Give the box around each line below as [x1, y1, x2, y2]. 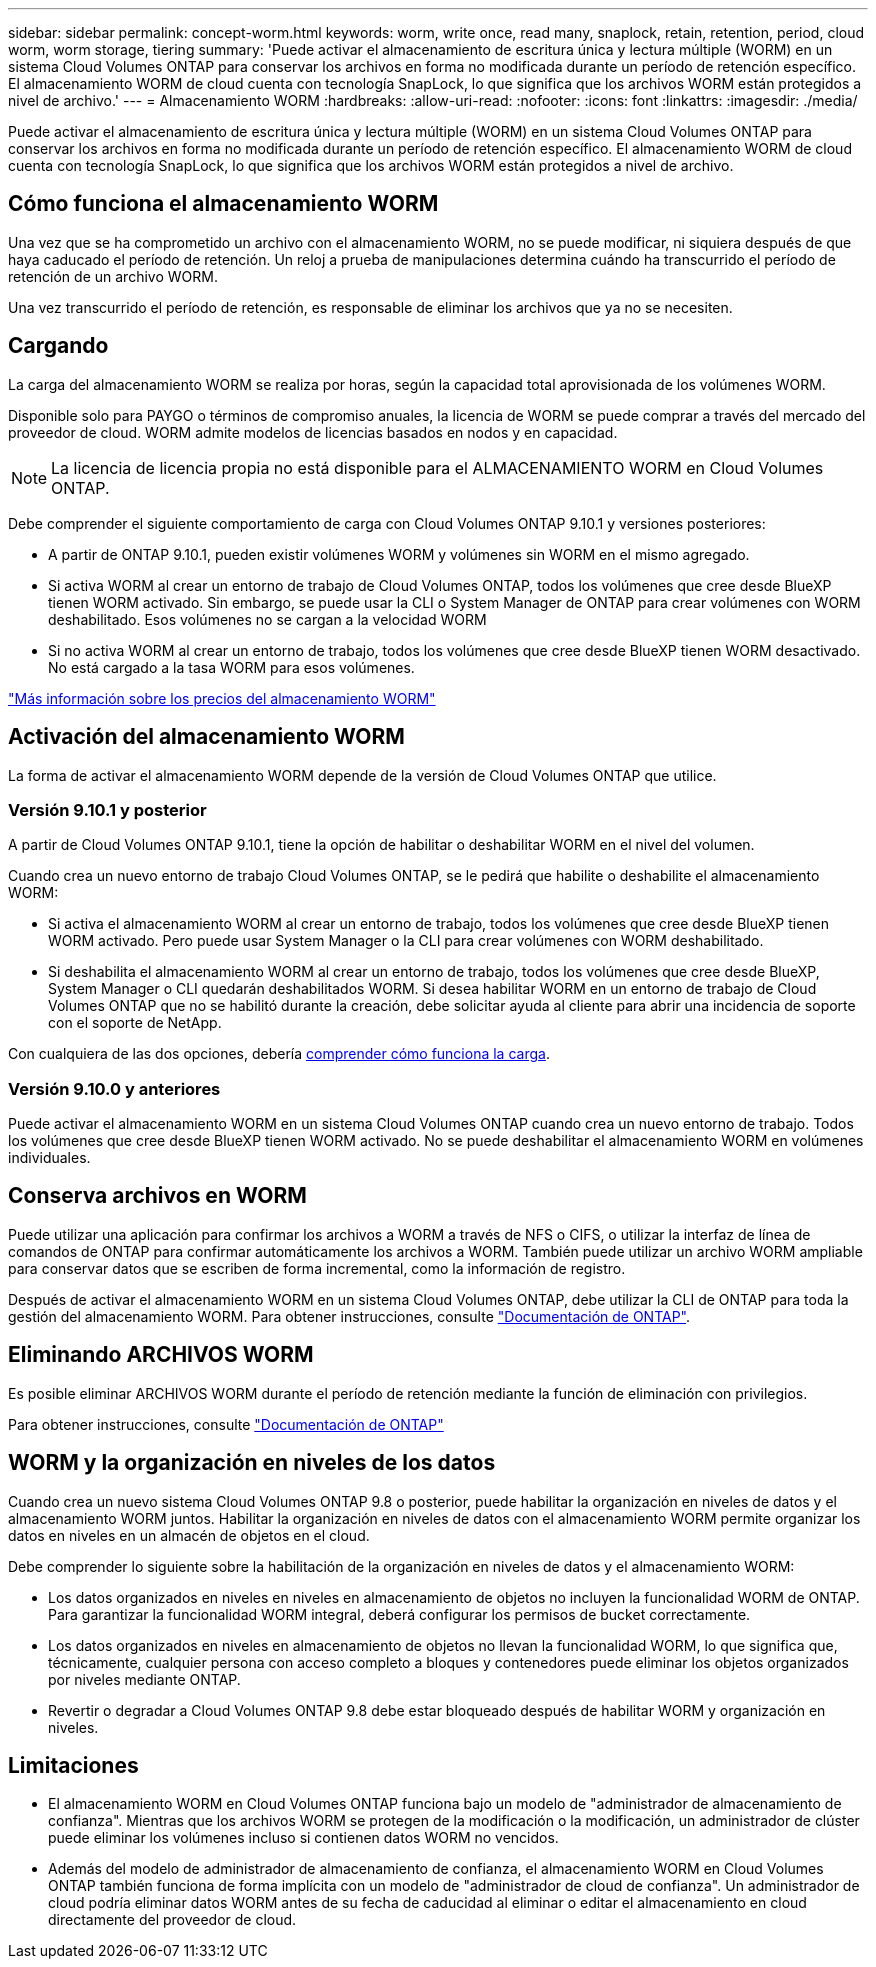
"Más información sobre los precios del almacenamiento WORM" [8, 689, 436, 707]
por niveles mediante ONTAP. [48, 1670, 241, 1688]
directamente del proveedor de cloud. [48, 1911, 297, 1929]
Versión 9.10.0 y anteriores [8, 1078, 221, 1099]
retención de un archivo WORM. [8, 267, 218, 285]
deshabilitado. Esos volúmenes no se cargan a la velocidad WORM [48, 610, 487, 628]
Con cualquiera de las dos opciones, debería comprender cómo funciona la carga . [8, 1045, 550, 1063]
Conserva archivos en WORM [8, 1183, 307, 1209]
